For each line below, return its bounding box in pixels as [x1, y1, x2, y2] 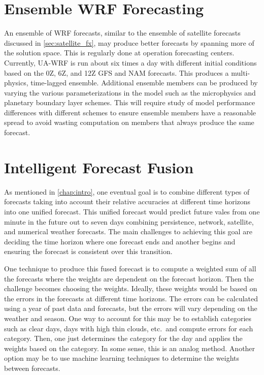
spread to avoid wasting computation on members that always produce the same [4, 117, 254, 128]
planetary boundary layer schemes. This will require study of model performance [4, 97, 255, 108]
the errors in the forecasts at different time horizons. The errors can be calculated [4, 293, 258, 303]
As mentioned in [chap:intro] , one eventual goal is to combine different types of [4, 186, 250, 197]
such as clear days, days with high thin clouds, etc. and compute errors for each [4, 323, 253, 333]
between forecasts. [4, 362, 60, 373]
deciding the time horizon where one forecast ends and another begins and [4, 236, 236, 246]
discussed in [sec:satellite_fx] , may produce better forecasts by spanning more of [4, 37, 254, 48]
